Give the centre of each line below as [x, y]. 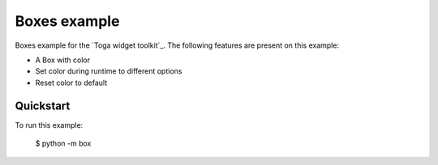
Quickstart [43, 106]
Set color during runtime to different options [109, 71]
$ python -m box [63, 144]
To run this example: [49, 125]
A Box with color [63, 60]
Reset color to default [71, 82]
